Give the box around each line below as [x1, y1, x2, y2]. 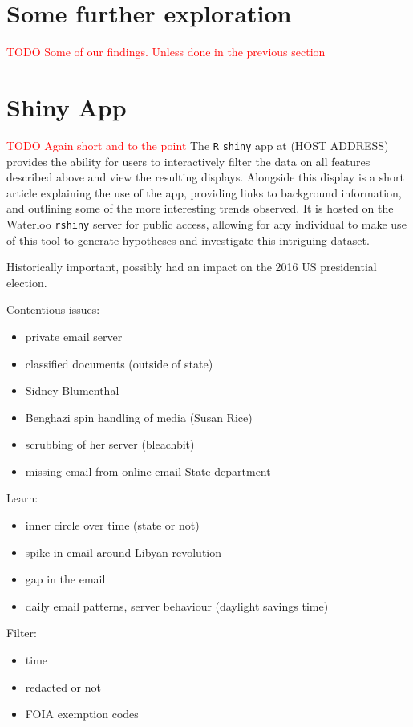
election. [6, 274, 47, 290]
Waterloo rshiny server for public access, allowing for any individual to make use [6, 215, 407, 232]
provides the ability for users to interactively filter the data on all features [6, 152, 370, 169]
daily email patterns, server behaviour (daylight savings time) [25, 597, 329, 614]
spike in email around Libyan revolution [25, 543, 222, 560]
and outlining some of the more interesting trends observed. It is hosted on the [6, 200, 394, 217]
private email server [25, 327, 123, 344]
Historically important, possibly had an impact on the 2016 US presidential [6, 258, 377, 275]
